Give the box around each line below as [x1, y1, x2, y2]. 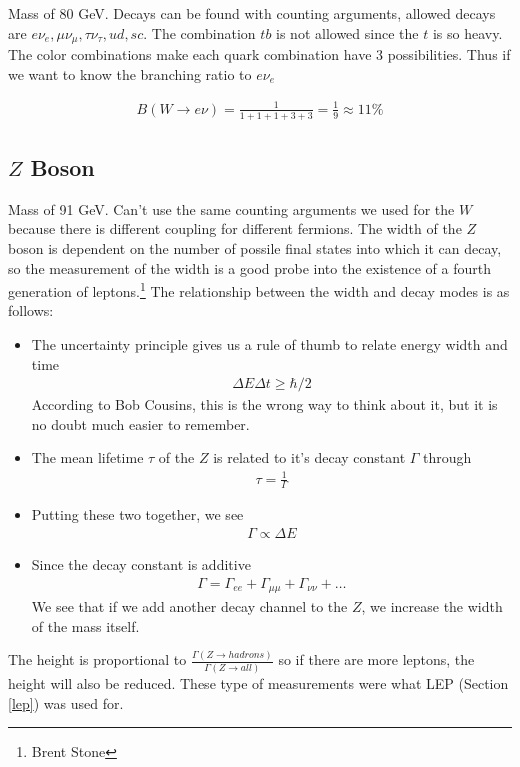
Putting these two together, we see [31, 504, 244, 525]
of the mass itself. [31, 615, 140, 636]
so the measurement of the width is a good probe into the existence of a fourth [8, 257, 492, 278]
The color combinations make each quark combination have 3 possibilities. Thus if [8, 44, 511, 65]
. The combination [143, 22, 256, 43]
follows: [8, 300, 54, 321]
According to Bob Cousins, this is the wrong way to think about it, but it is [31, 394, 498, 415]
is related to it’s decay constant [213, 447, 406, 468]
